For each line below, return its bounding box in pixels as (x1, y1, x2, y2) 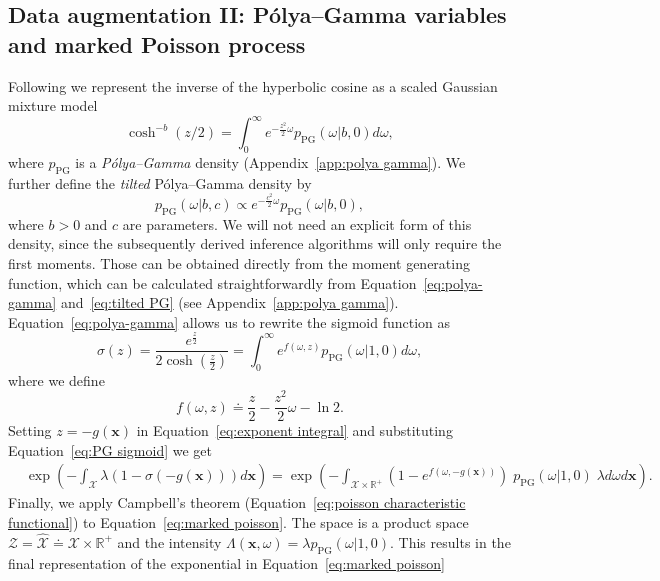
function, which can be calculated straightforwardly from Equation (8, 272, 417, 293)
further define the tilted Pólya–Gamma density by (8, 172, 312, 193)
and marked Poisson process (8, 28, 306, 59)
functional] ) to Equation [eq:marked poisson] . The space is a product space (8, 512, 469, 533)
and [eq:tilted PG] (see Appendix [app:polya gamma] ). (60, 292, 399, 313)
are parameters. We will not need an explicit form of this (122, 213, 472, 234)
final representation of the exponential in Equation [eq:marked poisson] (8, 552, 445, 573)
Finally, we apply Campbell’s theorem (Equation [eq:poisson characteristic (8, 492, 466, 513)
